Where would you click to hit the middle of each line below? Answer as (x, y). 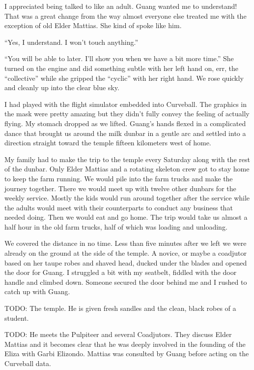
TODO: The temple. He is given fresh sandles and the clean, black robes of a (120, 308)
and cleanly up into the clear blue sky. (62, 87)
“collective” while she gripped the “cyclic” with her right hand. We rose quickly (124, 78)
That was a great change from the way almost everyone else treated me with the (126, 16)
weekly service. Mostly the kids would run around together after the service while (127, 198)
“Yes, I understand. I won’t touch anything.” (71, 42)
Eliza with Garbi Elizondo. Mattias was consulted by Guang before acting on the (127, 353)
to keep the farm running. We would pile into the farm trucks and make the (119, 178)
